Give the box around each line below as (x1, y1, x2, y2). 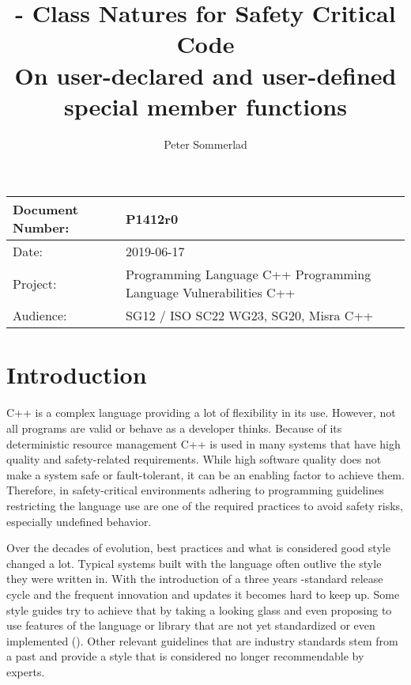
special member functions (64, 89, 347, 122)
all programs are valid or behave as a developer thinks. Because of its (6, 420, 342, 436)
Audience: (13, 306, 67, 325)
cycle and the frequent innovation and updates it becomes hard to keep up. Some (6, 585, 400, 602)
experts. (6, 663, 45, 679)
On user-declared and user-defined (14, 59, 397, 91)
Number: (13, 218, 70, 237)
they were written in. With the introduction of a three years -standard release (6, 570, 383, 587)
